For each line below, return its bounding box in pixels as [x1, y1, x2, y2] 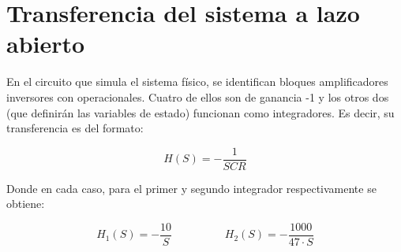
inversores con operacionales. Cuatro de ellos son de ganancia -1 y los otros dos [6, 88, 389, 105]
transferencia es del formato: [6, 120, 144, 136]
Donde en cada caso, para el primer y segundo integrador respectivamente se [6, 180, 377, 196]
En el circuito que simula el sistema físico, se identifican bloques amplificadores [6, 73, 388, 90]
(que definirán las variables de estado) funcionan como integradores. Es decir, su [6, 104, 395, 120]
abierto [6, 28, 85, 60]
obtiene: [6, 195, 45, 212]
